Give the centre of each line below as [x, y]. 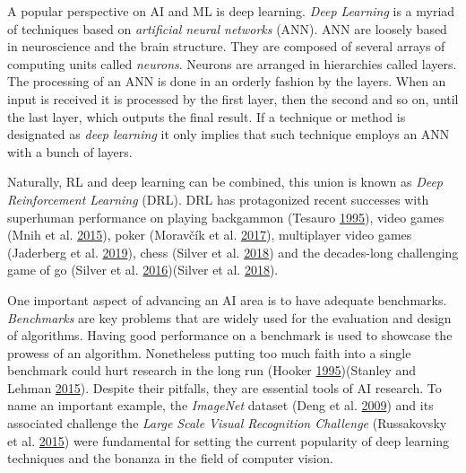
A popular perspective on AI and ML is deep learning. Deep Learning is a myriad [231, 11]
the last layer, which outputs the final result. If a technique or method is [207, 116]
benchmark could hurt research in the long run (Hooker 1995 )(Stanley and [212, 370]
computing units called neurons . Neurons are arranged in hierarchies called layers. [232, 63]
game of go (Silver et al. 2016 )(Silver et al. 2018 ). [143, 270]
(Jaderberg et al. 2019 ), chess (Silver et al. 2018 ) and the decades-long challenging [233, 252]
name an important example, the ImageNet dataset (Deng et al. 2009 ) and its [220, 405]
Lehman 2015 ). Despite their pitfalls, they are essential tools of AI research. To [224, 387]
